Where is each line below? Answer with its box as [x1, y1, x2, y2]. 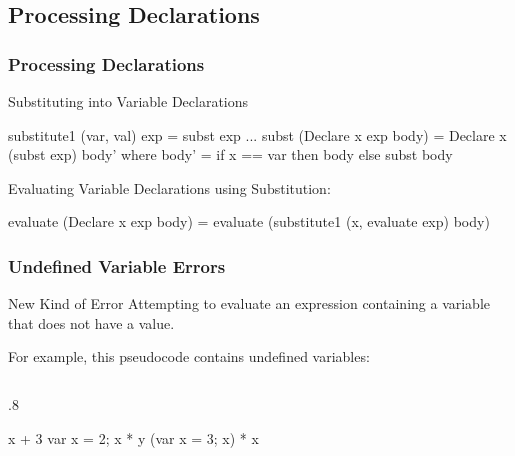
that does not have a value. [8, 312, 175, 333]
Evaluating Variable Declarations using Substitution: [8, 177, 331, 198]
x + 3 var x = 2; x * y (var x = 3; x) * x [8, 427, 259, 448]
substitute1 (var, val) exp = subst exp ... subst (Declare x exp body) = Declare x [8, 124, 507, 145]
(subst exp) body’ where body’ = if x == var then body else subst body [8, 144, 453, 165]
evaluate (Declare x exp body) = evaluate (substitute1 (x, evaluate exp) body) [8, 211, 490, 232]
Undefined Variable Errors [8, 253, 226, 278]
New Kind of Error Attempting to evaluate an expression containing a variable [8, 293, 491, 314]
